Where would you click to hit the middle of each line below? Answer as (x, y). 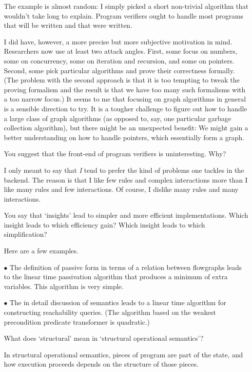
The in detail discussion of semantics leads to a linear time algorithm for (118, 302)
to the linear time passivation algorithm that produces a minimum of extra (116, 277)
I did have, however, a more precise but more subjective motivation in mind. (118, 41)
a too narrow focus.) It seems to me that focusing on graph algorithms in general (125, 99)
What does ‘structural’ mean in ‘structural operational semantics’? (104, 338)
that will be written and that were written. (68, 25)
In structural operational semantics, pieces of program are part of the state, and (124, 354)
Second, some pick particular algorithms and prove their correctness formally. (119, 70)
